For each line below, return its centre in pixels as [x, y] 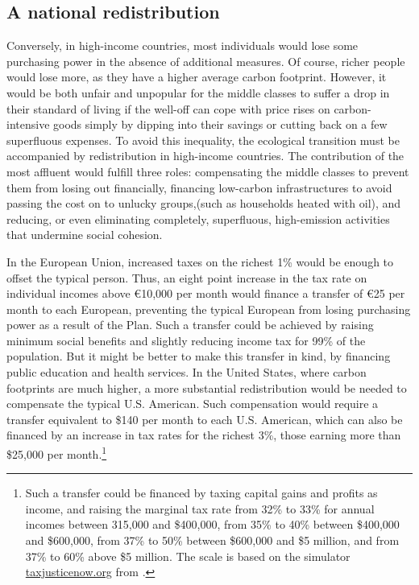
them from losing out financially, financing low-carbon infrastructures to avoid [199, 187]
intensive [28, 124]
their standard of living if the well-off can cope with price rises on [168, 108]
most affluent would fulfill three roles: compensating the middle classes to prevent [208, 171]
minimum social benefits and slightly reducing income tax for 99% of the [186, 340]
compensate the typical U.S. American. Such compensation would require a [193, 404]
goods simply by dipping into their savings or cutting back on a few [220, 124]
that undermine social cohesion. [85, 235]
